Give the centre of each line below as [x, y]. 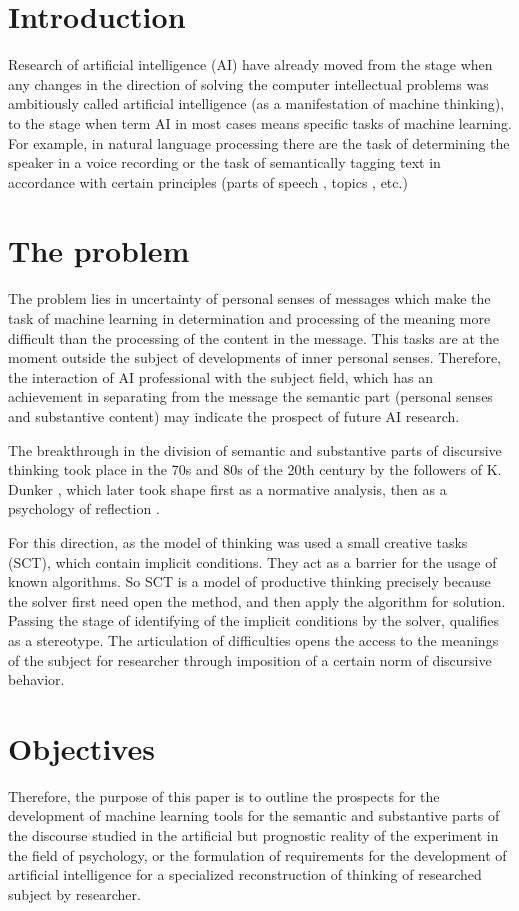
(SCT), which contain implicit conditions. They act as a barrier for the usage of [252, 561]
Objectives [81, 747]
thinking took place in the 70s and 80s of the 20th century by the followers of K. [255, 469]
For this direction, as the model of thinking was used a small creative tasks [238, 541]
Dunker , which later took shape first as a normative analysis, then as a [227, 488]
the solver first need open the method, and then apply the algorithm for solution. [257, 600]
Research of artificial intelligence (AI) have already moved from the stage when [250, 64]
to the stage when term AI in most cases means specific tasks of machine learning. [260, 122]
